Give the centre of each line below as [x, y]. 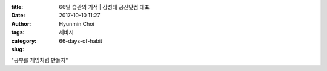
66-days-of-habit [81, 41]
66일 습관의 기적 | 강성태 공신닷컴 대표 [104, 7]
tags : [18, 32]
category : [24, 41]
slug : [18, 49]
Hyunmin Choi [77, 23]
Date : [18, 16]
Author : [21, 23]
